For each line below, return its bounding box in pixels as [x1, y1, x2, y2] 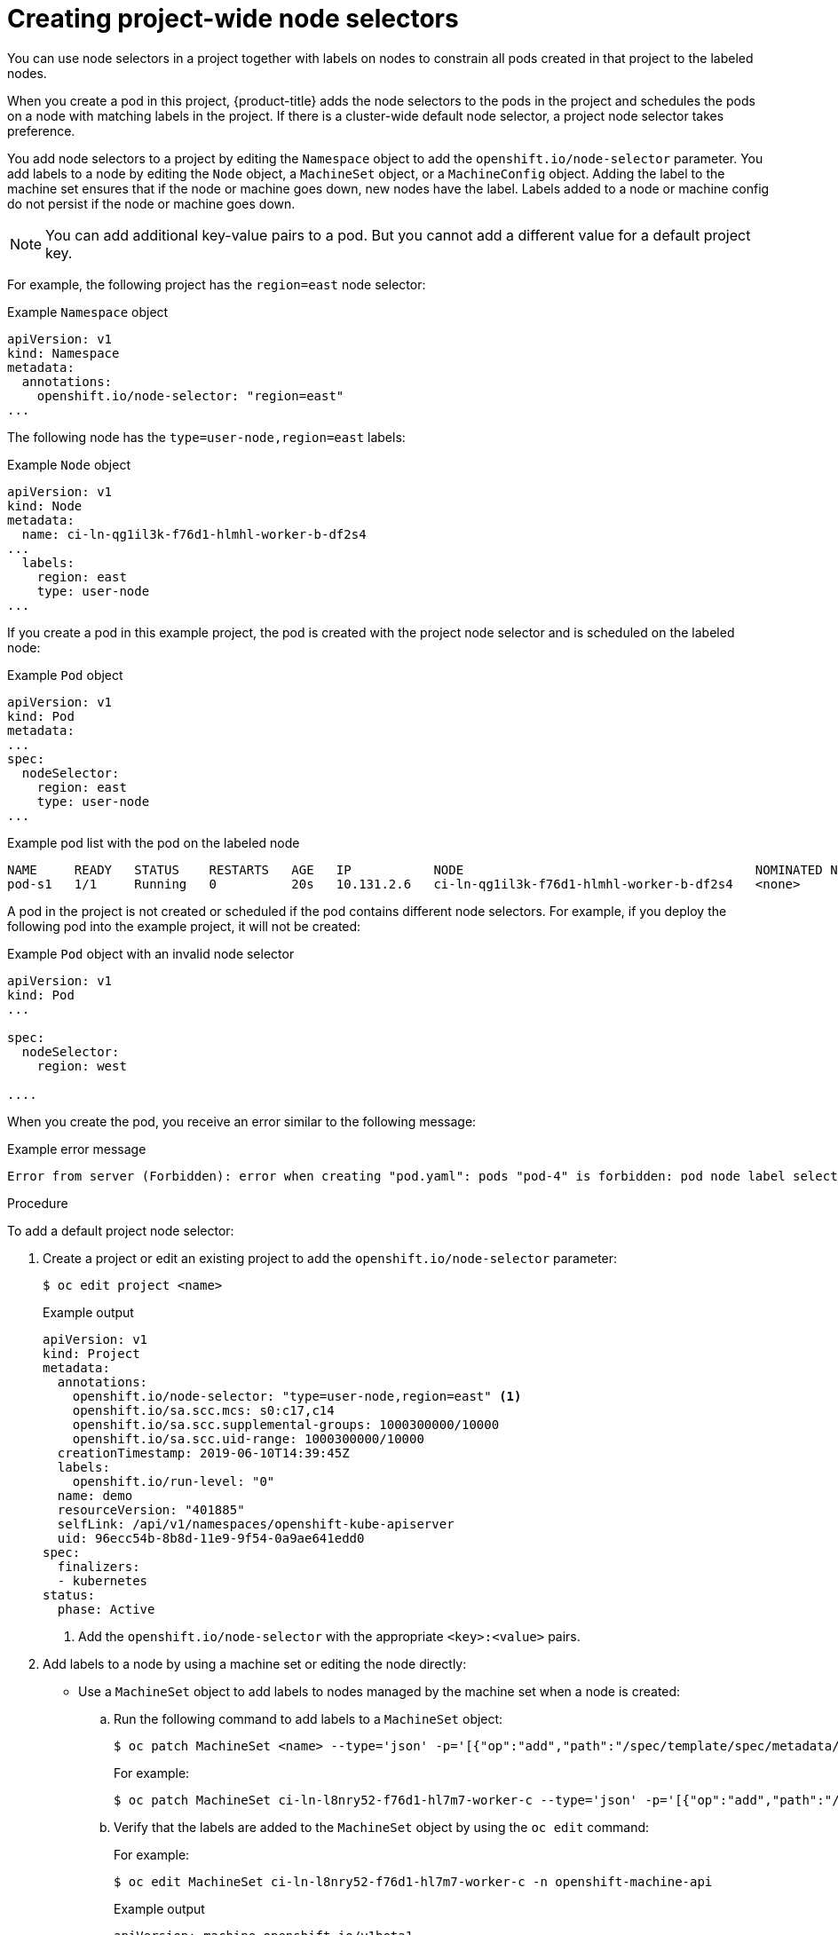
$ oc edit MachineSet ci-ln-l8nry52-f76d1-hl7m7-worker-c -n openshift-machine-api [114, 1874, 713, 1889]
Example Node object [7, 456, 131, 472]
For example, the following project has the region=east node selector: [7, 276, 426, 292]
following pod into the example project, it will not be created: [7, 918, 361, 934]
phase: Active [57, 1601, 155, 1616]
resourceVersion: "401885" [57, 1502, 245, 1517]
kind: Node [7, 498, 83, 513]
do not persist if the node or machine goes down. [7, 195, 296, 211]
